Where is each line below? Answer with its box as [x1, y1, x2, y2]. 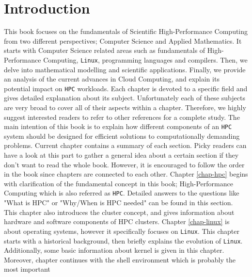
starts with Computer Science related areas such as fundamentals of [4, 45, 205, 55]
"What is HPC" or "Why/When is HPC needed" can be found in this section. [4, 197, 233, 208]
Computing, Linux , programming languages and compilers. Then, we [43, 54, 248, 65]
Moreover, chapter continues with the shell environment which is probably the [4, 254, 236, 264]
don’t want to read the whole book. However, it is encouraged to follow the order [4, 159, 245, 169]
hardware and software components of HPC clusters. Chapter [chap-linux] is [4, 216, 230, 227]
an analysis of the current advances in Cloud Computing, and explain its [4, 74, 220, 84]
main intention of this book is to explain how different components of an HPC [4, 121, 232, 131]
